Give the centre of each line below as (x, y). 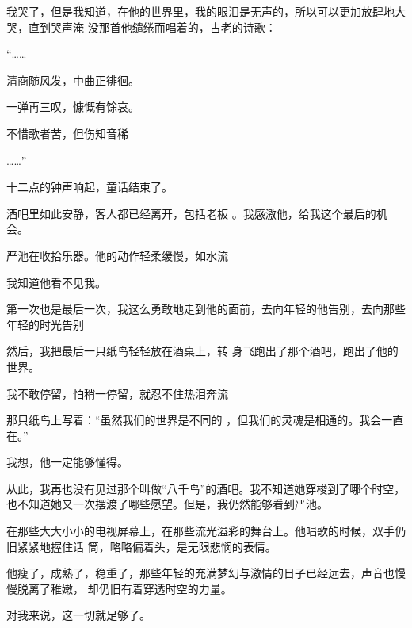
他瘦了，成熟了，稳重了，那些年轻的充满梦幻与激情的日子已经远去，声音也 (200, 573)
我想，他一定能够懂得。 (65, 462)
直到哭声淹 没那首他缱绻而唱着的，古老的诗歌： (152, 27)
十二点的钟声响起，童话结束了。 (90, 187)
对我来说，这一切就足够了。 (78, 615)
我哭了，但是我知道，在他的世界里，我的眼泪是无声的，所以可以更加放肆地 (200, 11)
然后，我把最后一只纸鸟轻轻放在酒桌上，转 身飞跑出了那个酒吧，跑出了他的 (202, 351)
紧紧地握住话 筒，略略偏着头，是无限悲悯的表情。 (147, 546)
